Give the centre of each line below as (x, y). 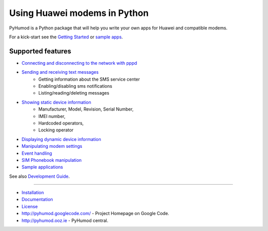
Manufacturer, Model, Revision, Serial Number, (86, 109)
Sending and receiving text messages (60, 72)
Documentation (37, 200)
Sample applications (42, 167)
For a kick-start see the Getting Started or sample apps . (66, 37)
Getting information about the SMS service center (89, 79)
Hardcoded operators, (61, 123)
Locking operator (56, 130)
